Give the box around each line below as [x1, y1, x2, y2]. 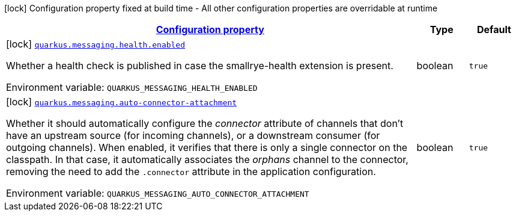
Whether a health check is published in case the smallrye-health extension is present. [6, 60, 393, 72]
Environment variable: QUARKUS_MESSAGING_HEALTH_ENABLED [6, 81, 258, 93]
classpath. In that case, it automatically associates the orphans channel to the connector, [6, 153, 408, 165]
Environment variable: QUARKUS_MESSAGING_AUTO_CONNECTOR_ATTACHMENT [6, 187, 309, 199]
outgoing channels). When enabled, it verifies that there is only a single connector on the [6, 141, 408, 153]
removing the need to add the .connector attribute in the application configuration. [6, 165, 376, 177]
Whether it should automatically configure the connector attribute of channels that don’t [6, 117, 404, 129]
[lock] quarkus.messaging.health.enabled [6, 38, 186, 50]
